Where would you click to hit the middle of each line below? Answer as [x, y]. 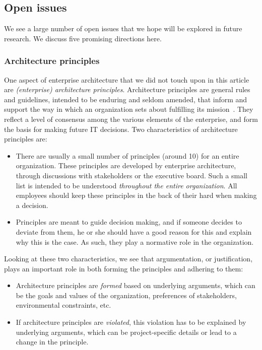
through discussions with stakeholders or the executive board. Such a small [132, 175]
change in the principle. [52, 342]
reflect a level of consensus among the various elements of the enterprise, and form [131, 119]
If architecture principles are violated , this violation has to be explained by [131, 322]
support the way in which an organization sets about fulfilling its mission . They [129, 109]
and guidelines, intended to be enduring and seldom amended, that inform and [126, 99]
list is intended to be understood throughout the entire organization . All [126, 185]
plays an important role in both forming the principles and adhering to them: [124, 268]
